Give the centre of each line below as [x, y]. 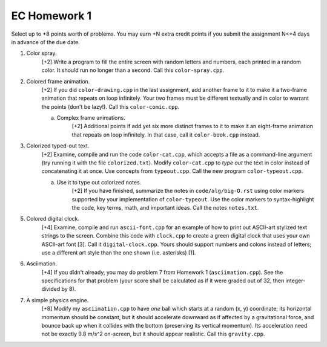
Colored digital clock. [53, 219]
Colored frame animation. [58, 81]
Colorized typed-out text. [58, 146]
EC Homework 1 [51, 16]
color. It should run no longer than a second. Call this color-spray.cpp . [133, 70]
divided [51, 289]
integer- [296, 281]
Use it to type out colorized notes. [99, 182]
